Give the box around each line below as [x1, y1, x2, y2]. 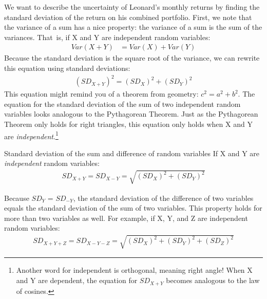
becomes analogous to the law [166, 275, 260, 286]
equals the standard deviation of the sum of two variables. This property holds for [4, 202, 262, 213]
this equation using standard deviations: [4, 63, 130, 73]
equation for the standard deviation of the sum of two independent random [4, 98, 241, 109]
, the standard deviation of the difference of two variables [73, 192, 254, 203]
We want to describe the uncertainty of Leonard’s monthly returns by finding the [4, 2, 260, 12]
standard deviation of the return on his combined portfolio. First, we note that [4, 11, 252, 22]
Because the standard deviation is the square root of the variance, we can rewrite [4, 52, 260, 63]
